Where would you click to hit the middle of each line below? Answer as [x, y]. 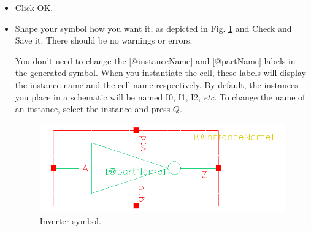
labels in [280, 60]
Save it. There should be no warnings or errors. [104, 40]
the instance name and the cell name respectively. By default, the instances [156, 84]
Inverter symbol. [70, 220]
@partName [237, 60]
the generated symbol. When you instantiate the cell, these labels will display [160, 73]
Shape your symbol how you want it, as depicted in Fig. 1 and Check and [153, 28]
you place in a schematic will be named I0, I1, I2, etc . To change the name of [160, 97]
